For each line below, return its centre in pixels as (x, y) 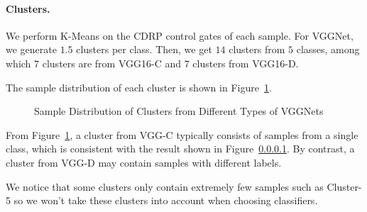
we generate (31, 49)
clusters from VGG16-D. (246, 63)
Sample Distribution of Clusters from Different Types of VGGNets (179, 111)
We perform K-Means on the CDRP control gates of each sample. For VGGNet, (180, 35)
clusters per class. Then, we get (144, 49)
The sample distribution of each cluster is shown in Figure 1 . (139, 87)
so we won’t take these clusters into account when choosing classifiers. (166, 200)
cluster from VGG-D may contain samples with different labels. (144, 162)
